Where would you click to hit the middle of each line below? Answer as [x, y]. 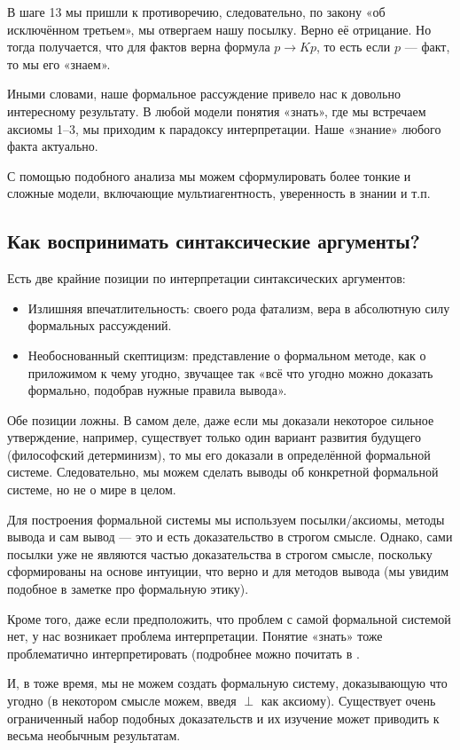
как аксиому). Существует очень [348, 701]
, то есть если [354, 47]
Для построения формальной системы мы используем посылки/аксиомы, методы [226, 519]
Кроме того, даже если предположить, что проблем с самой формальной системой [229, 618]
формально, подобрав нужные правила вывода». [157, 390]
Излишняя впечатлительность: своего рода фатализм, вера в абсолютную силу [239, 308]
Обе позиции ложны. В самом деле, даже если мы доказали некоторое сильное [221, 419]
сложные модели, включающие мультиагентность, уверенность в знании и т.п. [219, 193]
